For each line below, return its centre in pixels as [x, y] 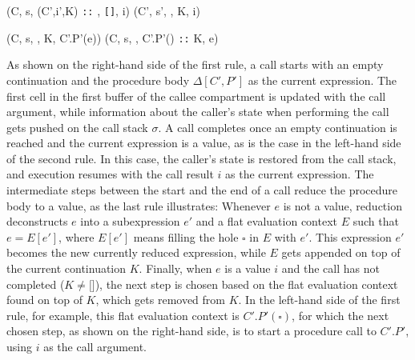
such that [376, 221]
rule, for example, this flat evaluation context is [123, 315]
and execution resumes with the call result [110, 174]
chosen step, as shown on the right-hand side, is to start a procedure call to [191, 331]
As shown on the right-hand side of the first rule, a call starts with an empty [195, 64]
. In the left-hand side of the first [319, 300]
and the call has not [330, 268]
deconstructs [37, 221]
